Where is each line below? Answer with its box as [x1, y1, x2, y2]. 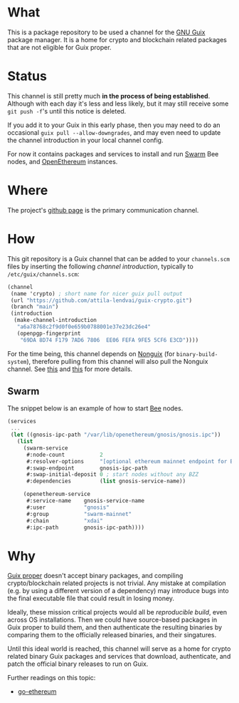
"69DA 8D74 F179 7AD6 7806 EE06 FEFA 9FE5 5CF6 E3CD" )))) [20, 336, 199, 343]
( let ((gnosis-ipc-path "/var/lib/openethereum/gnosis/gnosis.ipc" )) [10, 431, 221, 439]
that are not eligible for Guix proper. [7, 43, 112, 51]
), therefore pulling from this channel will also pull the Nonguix [26, 357, 208, 365]
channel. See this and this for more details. [7, 365, 133, 373]
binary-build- [176, 350, 218, 358]
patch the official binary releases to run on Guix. [7, 659, 149, 668]
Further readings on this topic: [7, 674, 96, 682]
